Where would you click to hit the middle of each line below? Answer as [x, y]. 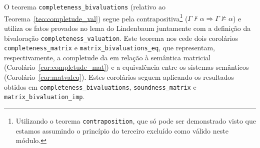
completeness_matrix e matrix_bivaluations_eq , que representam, [110, 48]
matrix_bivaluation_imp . [44, 96]
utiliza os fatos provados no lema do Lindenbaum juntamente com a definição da [127, 28]
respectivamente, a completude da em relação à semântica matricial [107, 57]
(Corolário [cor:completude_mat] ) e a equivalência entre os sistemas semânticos [126, 67]
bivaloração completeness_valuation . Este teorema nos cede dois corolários [121, 38]
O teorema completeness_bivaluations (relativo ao [85, 6]
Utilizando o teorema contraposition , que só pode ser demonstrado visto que [136, 120]
